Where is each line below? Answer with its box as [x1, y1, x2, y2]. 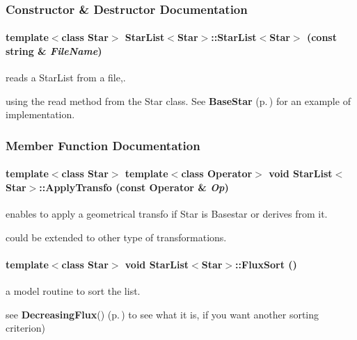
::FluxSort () [235, 257, 297, 272]
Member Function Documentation [6, 136, 200, 154]
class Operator [181, 166, 253, 181]
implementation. [6, 107, 75, 122]
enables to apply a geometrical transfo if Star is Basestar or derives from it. [6, 207, 328, 221]
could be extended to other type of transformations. [6, 229, 227, 244]
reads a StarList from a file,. [6, 70, 126, 85]
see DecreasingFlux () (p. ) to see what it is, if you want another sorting [6, 307, 319, 321]
